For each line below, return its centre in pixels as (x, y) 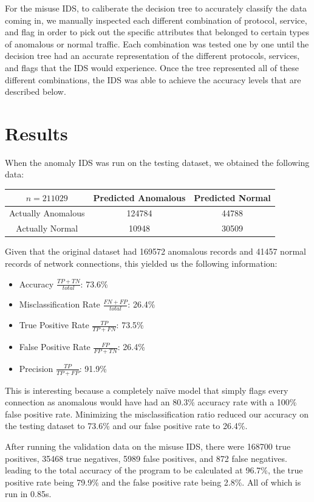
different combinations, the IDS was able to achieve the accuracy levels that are (153, 79)
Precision (36, 368)
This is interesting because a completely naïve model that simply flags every (147, 390)
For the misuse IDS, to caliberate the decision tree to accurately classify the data (156, 8)
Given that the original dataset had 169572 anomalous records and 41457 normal (155, 251)
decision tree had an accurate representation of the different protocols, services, (152, 56)
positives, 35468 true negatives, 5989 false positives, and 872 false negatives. (146, 458)
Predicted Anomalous (139, 197)
